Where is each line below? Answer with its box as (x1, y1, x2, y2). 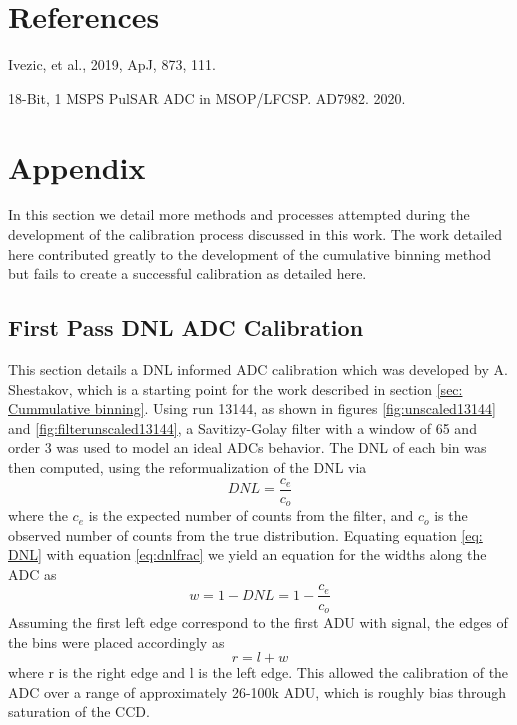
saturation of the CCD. (8, 701, 150, 722)
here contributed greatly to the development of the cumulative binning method (8, 243, 492, 264)
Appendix (8, 146, 146, 187)
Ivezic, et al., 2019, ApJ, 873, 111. (8, 54, 216, 75)
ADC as (8, 563, 57, 584)
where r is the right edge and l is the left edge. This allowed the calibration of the (8, 662, 509, 683)
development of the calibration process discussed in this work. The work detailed (8, 224, 503, 245)
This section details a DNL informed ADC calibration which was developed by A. (8, 359, 508, 380)
